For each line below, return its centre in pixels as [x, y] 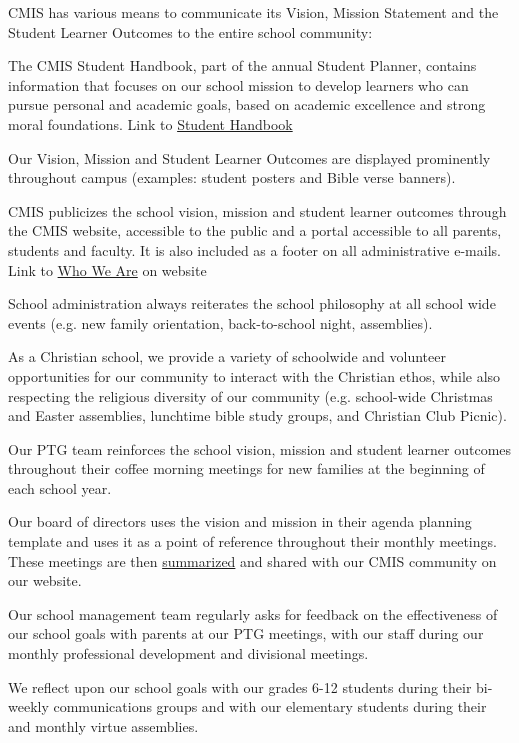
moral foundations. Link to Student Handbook [150, 123]
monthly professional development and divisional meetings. [188, 653]
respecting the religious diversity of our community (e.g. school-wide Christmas [250, 395]
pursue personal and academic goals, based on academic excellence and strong [247, 104]
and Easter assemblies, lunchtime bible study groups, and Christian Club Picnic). [257, 415]
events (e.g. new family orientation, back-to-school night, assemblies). [220, 322]
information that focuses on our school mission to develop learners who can [238, 84]
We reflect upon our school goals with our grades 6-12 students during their [240, 686]
